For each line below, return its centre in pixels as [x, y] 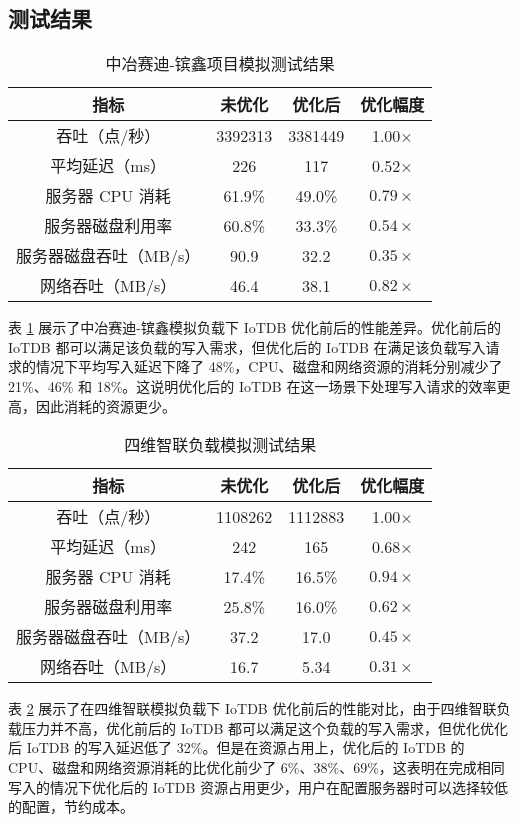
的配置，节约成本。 [71, 806]
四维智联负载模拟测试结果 [220, 445]
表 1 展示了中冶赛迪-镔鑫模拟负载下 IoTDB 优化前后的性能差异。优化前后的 [255, 327]
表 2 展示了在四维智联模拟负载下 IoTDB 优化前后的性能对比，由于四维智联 [252, 708]
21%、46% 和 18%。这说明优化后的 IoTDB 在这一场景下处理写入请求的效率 [252, 385]
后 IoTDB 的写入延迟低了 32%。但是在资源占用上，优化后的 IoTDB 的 [236, 747]
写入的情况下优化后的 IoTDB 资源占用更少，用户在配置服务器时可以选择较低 [258, 786]
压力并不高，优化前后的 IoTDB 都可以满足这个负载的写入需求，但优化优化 [265, 727]
